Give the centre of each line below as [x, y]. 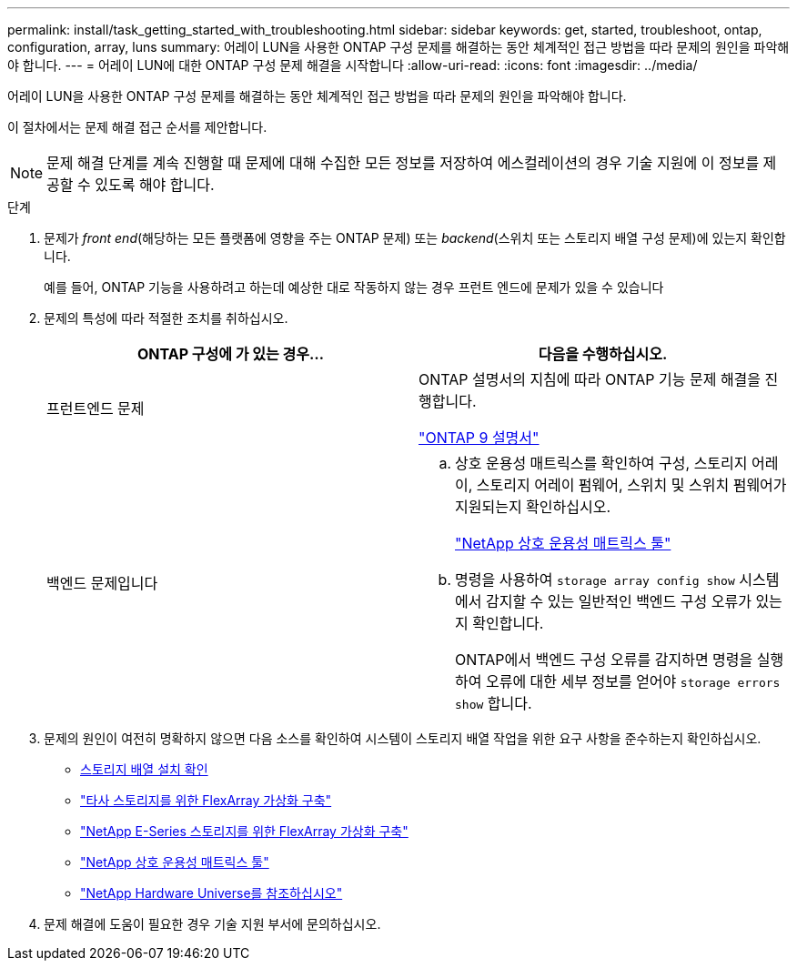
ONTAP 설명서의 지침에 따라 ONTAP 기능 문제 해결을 [590, 379]
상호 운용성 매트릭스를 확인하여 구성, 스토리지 [601, 463]
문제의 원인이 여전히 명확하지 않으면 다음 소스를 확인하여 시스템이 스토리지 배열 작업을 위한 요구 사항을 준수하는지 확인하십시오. [403, 738]
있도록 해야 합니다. [155, 185]
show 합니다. [494, 703]
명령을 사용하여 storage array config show [595, 580]
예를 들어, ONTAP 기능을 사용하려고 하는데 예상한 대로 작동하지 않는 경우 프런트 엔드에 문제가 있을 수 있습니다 [354, 287]
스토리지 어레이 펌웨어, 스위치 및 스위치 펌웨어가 [631, 485]
